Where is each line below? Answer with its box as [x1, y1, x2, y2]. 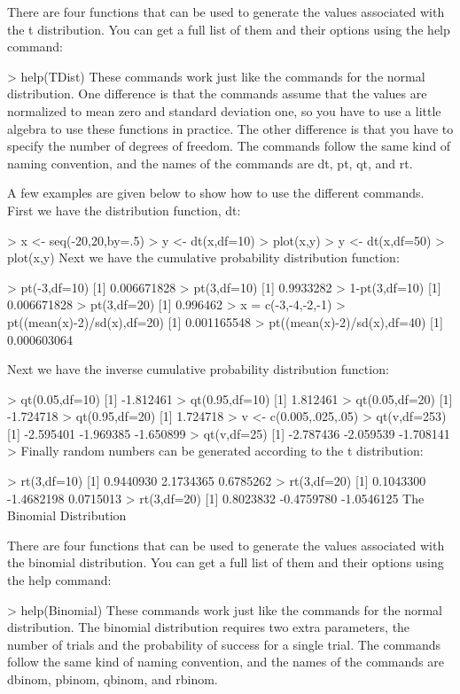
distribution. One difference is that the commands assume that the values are [7, 84, 427, 103]
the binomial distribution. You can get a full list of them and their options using [7, 553, 444, 572]
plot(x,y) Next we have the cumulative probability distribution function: [7, 248, 400, 267]
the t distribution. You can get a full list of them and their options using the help [7, 19, 450, 38]
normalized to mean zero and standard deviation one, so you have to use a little [7, 101, 441, 120]
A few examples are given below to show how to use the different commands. [7, 183, 425, 202]
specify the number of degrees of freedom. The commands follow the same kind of [7, 136, 451, 155]
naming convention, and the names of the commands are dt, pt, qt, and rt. [7, 153, 413, 172]
